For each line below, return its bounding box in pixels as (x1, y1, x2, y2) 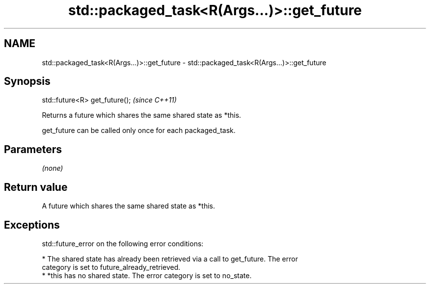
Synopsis (4, 75, 51, 88)
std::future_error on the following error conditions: (42, 239, 204, 248)
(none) (42, 164, 63, 173)
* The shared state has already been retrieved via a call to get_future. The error (42, 254, 298, 263)
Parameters (4, 143, 62, 156)
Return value (4, 181, 68, 193)
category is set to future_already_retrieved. (42, 262, 181, 271)
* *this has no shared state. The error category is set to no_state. (42, 271, 252, 280)
